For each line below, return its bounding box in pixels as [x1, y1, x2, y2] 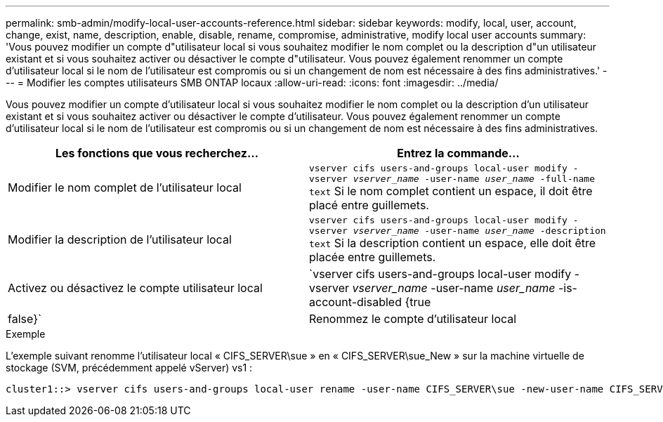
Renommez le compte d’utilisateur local [309, 312, 517, 326]
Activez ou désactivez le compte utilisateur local [8, 281, 263, 295]
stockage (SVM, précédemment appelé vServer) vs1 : [6, 362, 253, 374]
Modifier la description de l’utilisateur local [8, 232, 232, 246]
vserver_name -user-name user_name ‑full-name [353, 173, 596, 184]
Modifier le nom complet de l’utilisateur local [8, 180, 242, 194]
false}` [8, 312, 42, 326]
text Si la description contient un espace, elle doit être [309, 236, 596, 250]
